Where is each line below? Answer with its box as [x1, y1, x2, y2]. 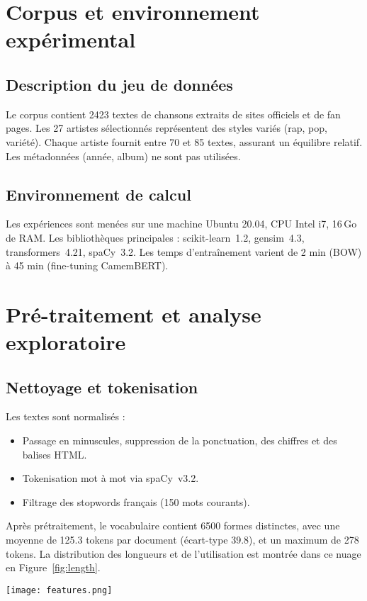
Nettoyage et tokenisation [6, 376, 198, 398]
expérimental [6, 25, 136, 54]
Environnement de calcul [6, 183, 191, 205]
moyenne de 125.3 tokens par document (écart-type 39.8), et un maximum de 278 [6, 532, 359, 547]
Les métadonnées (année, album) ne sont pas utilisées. [6, 148, 241, 163]
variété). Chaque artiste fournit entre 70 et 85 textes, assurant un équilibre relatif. [6, 134, 363, 149]
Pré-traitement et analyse [6, 299, 261, 328]
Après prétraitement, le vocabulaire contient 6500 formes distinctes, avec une [6, 518, 340, 533]
